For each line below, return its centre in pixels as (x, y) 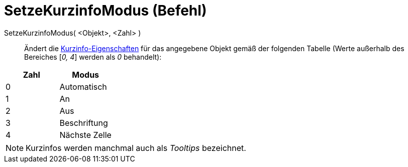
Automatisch (83, 87)
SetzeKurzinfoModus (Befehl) (106, 11)
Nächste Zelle (85, 135)
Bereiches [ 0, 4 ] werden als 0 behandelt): (93, 57)
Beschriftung (84, 123)
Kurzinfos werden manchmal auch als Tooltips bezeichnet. (136, 148)
